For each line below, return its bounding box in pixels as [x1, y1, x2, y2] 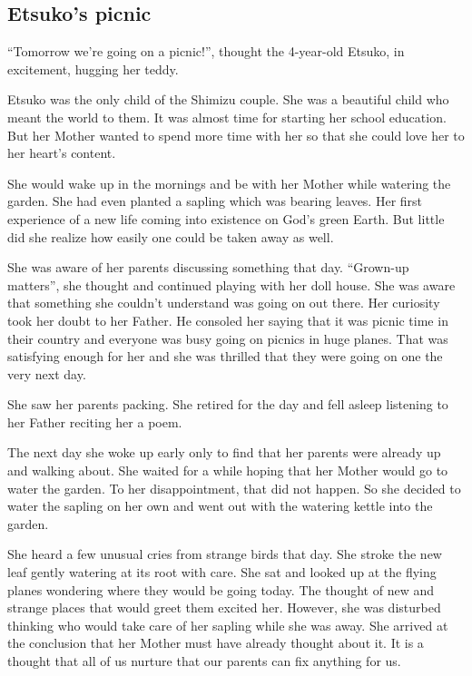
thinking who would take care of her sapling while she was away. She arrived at [7, 615, 448, 634]
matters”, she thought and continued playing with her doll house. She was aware [7, 275, 456, 294]
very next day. [7, 364, 86, 383]
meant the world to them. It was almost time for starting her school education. [7, 107, 447, 126]
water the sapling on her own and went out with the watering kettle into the [7, 496, 433, 515]
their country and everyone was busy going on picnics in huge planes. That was [7, 328, 448, 348]
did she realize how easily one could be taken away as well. [7, 227, 334, 246]
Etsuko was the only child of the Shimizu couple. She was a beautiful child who [7, 90, 449, 109]
